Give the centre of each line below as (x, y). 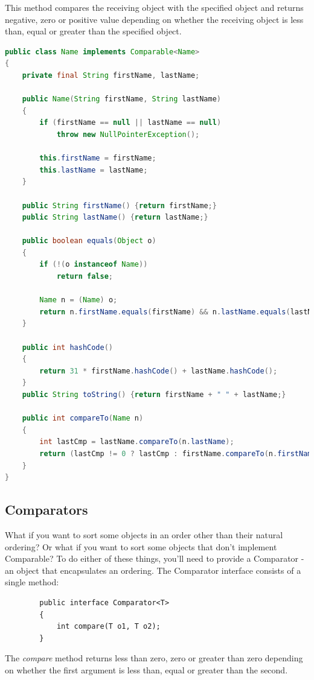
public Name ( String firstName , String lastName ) (122, 99)
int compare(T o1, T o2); (108, 627)
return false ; (85, 277)
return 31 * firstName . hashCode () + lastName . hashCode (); (159, 371)
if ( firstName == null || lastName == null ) (130, 123)
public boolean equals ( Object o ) (89, 241)
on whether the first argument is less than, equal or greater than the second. (146, 669)
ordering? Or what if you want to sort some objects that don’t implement (141, 546)
